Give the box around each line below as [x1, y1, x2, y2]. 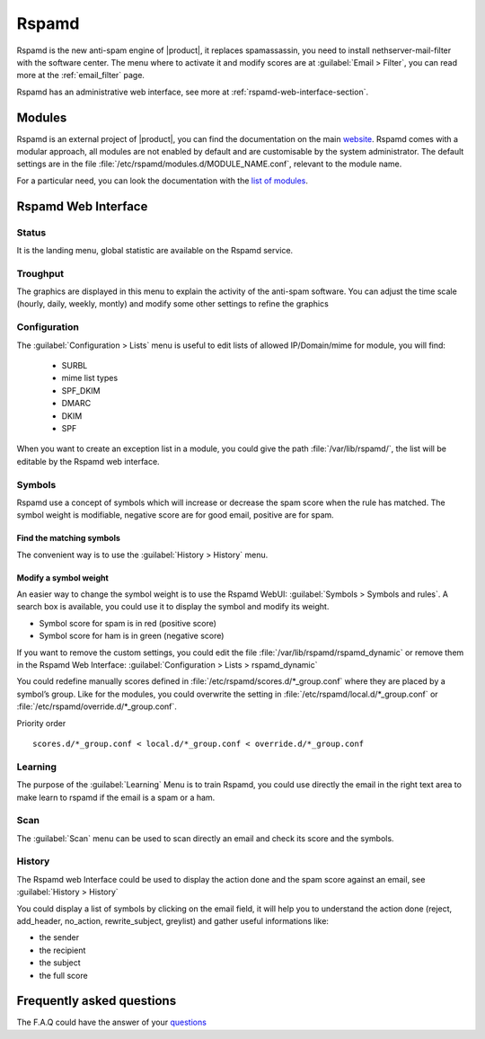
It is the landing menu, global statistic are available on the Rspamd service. [16, 244, 294, 255]
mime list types [61, 373, 119, 384]
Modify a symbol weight [16, 572, 110, 583]
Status [16, 226, 47, 238]
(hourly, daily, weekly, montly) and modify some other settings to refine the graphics [16, 298, 330, 309]
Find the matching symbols [16, 533, 121, 544]
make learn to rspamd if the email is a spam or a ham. [16, 792, 216, 803]
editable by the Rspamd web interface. [16, 456, 161, 466]
